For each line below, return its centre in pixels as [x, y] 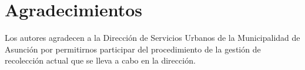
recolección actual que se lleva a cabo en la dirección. [100, 60]
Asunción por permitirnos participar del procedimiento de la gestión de [133, 49]
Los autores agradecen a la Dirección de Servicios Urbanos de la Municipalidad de [152, 38]
